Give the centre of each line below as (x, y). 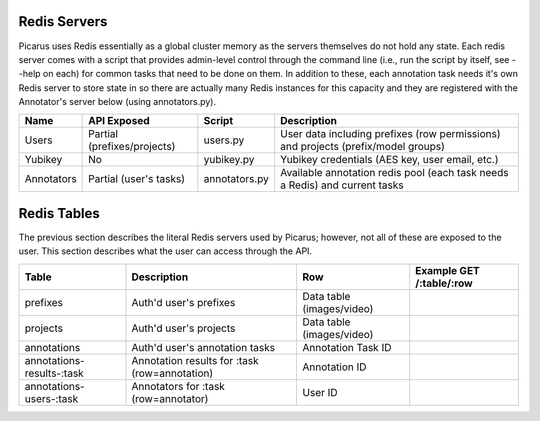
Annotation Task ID (347, 347)
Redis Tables (59, 213)
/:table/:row (444, 283)
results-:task (54, 373)
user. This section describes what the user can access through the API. (165, 251)
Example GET (447, 270)
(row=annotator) (170, 398)
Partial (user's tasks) (136, 179)
